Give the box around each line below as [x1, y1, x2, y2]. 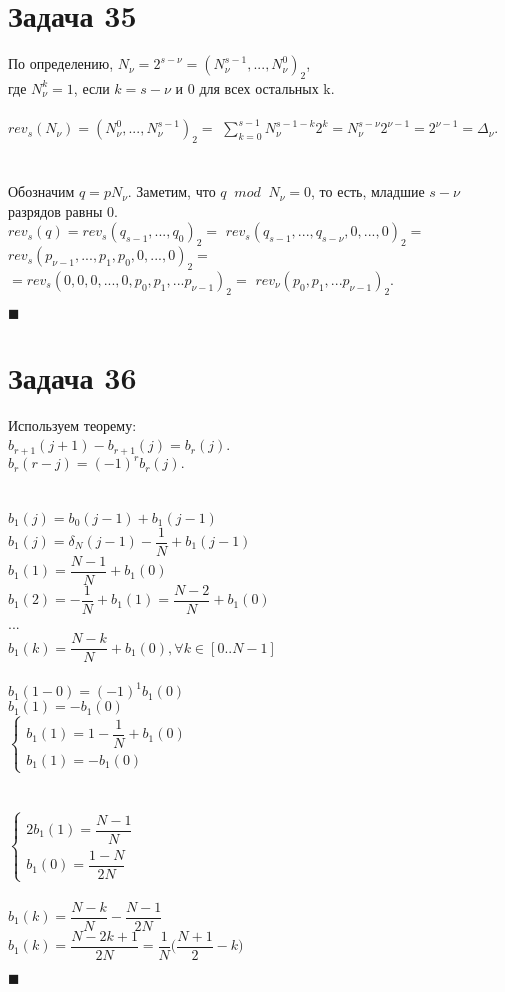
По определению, [8, 53, 114, 74]
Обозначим [8, 181, 75, 202]
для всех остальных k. [199, 77, 335, 98]
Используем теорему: [8, 414, 137, 435]
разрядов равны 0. [8, 200, 118, 221]
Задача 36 [8, 356, 137, 397]
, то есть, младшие [311, 181, 425, 202]
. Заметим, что [127, 181, 216, 202]
